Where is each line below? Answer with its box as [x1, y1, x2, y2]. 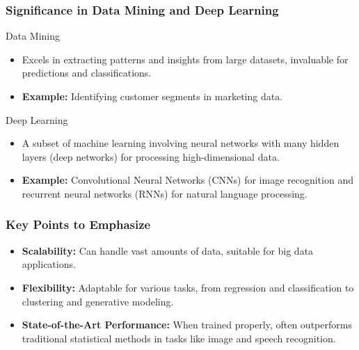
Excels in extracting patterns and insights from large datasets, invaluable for [22, 51, 349, 66]
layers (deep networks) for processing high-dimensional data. [22, 149, 280, 164]
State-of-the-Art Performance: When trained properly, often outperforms [22, 317, 352, 332]
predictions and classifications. [22, 65, 152, 80]
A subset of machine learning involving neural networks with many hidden [22, 136, 340, 150]
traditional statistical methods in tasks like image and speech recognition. [22, 331, 336, 345]
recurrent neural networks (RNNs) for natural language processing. [22, 186, 308, 200]
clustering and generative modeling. [22, 294, 174, 308]
